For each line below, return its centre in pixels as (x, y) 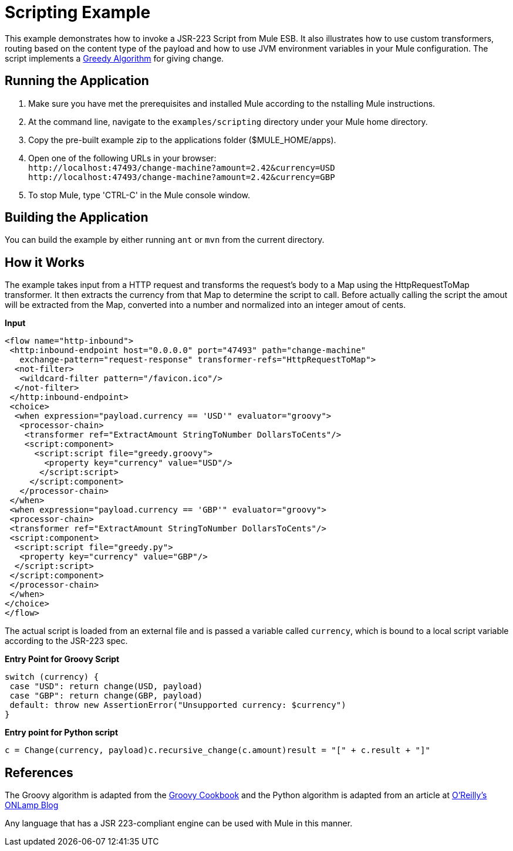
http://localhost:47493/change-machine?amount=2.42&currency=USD (182, 167)
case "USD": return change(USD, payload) (106, 686)
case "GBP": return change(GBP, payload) (106, 696)
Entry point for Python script (62, 733)
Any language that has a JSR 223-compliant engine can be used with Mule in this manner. (179, 823)
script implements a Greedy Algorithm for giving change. (114, 58)
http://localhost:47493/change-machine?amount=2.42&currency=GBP (182, 177)
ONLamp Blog (32, 805)
